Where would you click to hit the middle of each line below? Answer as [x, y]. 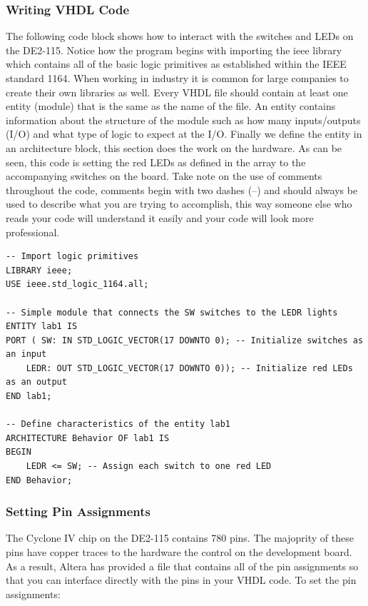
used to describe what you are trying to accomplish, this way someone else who [179, 204]
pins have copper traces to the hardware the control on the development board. [179, 552]
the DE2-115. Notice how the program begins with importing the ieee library [174, 50]
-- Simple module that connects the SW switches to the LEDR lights [172, 312]
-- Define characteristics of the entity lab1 [118, 424]
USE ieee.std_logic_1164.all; [77, 284]
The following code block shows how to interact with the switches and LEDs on [180, 36]
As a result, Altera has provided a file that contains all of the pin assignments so [182, 566]
